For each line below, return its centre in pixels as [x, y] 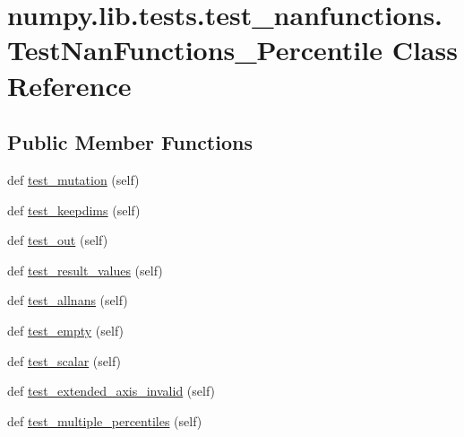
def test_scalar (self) [64, 360]
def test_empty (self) [66, 330]
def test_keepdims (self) [74, 210]
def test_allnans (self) [68, 300]
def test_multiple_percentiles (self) [105, 420]
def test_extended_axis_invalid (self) [112, 391]
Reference [69, 85]
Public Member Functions [130, 142]
